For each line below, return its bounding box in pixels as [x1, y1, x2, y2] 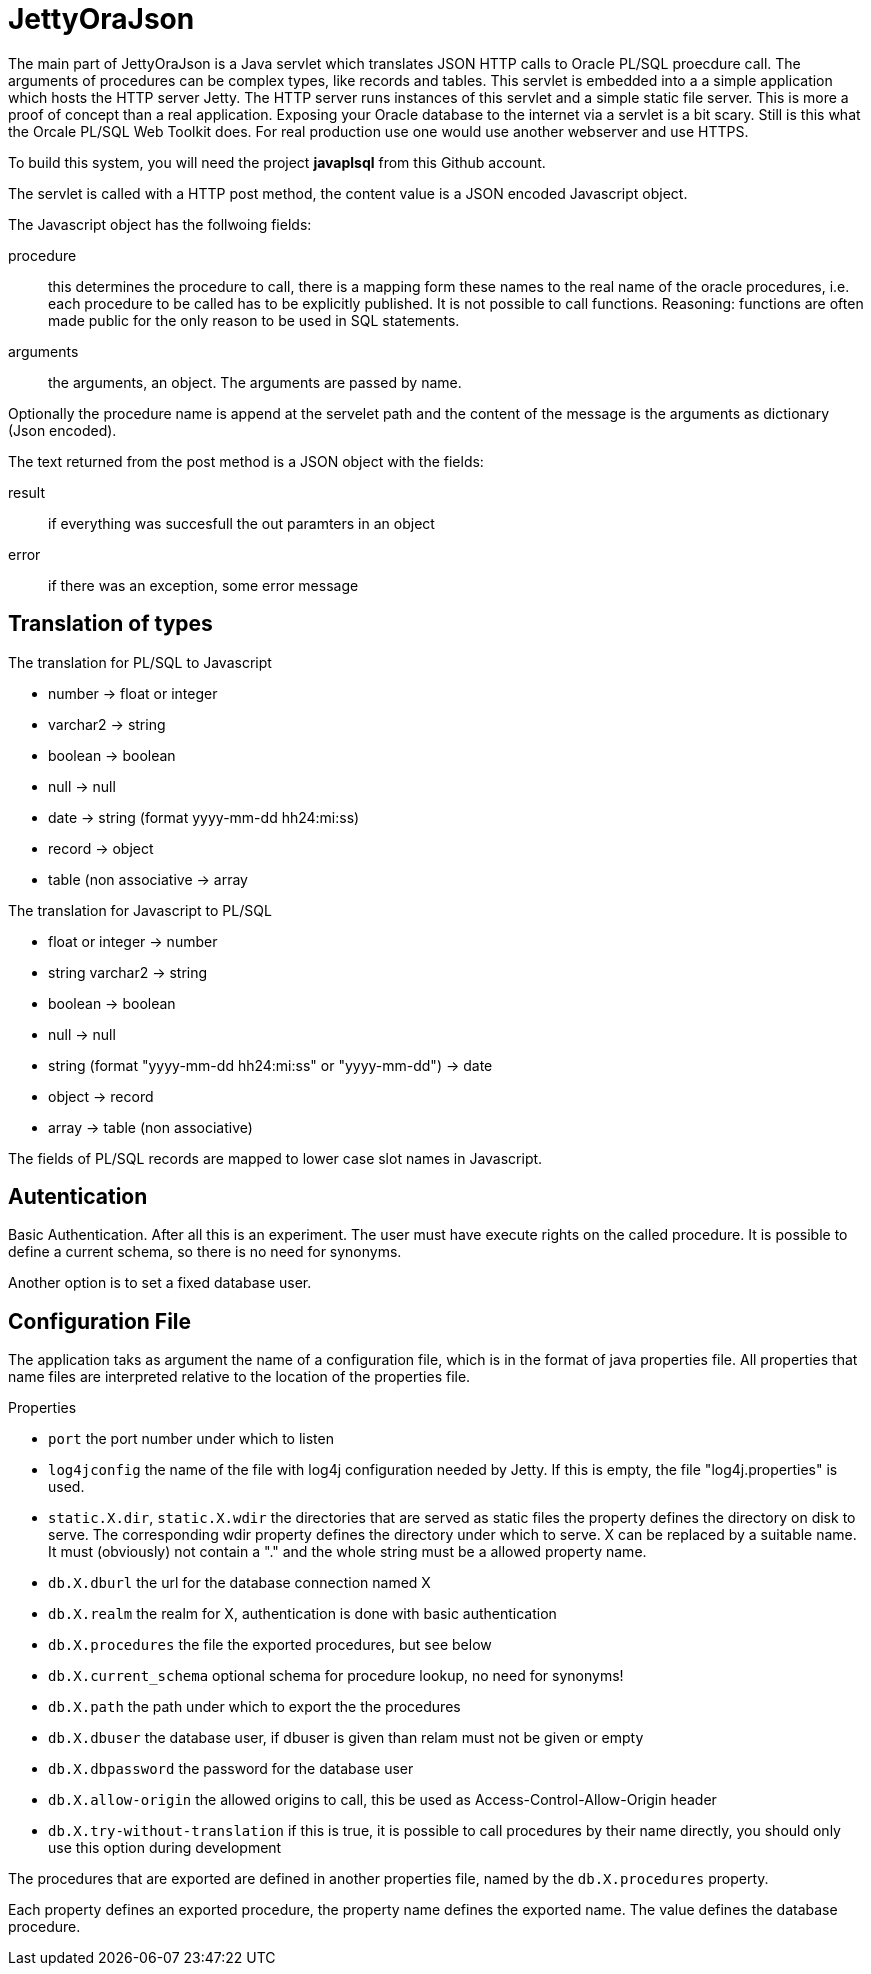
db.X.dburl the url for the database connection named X [48, 1574, 431, 1592]
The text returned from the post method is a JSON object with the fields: [8, 452, 484, 470]
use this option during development [48, 1839, 282, 1857]
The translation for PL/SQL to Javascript [8, 653, 272, 671]
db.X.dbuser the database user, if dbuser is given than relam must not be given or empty [48, 1729, 644, 1747]
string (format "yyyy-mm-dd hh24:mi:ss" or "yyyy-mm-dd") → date [48, 1056, 493, 1074]
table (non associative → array [48, 870, 248, 888]
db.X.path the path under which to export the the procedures [48, 1698, 461, 1716]
